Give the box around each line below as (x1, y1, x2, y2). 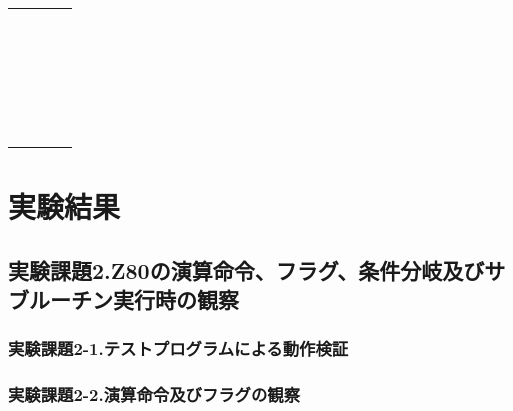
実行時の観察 (112, 284, 239, 315)
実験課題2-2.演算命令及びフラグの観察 (8, 382, 301, 407)
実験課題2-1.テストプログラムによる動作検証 (8, 336, 349, 361)
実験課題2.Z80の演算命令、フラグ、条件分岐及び (8, 254, 485, 285)
